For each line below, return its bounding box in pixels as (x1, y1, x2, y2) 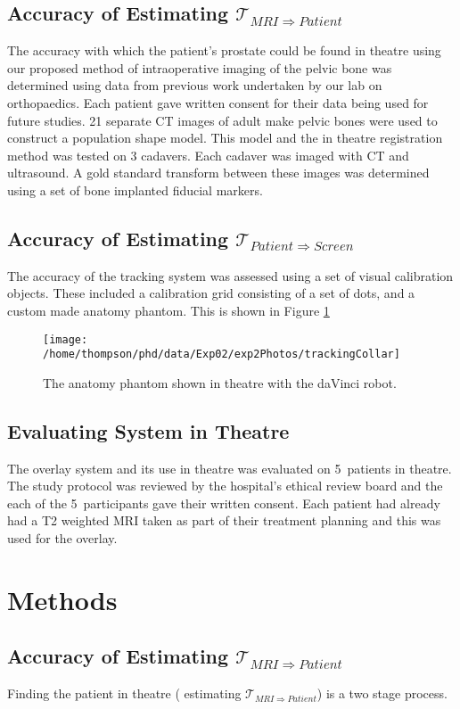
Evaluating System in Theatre (7, 416, 290, 444)
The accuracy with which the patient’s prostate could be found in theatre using (7, 41, 441, 60)
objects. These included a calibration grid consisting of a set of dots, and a (7, 284, 415, 302)
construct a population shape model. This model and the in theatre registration (7, 128, 443, 147)
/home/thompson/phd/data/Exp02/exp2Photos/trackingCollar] (43, 348, 400, 361)
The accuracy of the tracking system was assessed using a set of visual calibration (7, 266, 454, 284)
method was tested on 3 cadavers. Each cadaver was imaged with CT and (7, 145, 409, 164)
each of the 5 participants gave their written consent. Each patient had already (7, 493, 440, 512)
